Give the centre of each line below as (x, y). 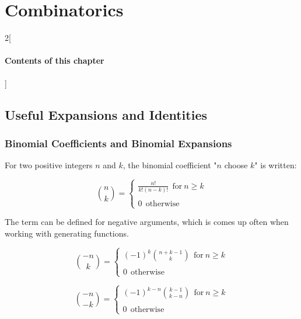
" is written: (276, 165)
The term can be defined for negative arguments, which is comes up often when (147, 222)
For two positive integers (49, 165)
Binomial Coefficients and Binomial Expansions (118, 143)
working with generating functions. (67, 233)
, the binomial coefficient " (170, 165)
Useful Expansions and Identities (106, 114)
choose (236, 165)
